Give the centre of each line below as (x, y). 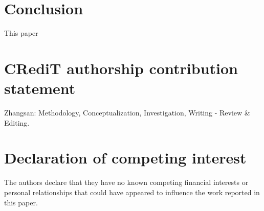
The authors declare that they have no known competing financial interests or (126, 182)
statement (40, 88)
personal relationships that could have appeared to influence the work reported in (132, 192)
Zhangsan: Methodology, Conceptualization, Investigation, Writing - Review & (127, 113)
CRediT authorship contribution (121, 68)
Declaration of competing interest (125, 158)
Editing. (17, 122)
